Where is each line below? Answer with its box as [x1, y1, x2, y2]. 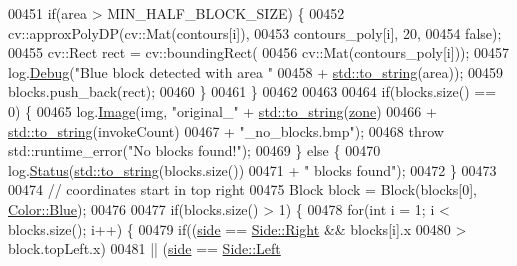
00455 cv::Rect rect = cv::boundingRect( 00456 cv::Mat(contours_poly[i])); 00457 [8, 42, 510, 63]
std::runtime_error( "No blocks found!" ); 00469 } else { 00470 [8, 140, 381, 161]
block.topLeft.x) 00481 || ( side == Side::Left [8, 238, 281, 259]
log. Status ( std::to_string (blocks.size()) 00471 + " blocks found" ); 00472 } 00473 [8, 159, 497, 180]
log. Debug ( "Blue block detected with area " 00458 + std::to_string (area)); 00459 [8, 61, 503, 82]
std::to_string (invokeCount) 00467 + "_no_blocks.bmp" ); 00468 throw [8, 120, 444, 141]
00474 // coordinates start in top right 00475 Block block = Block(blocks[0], [8, 179, 477, 200]
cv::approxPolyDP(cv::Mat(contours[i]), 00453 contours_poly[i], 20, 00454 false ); [8, 22, 502, 43]
